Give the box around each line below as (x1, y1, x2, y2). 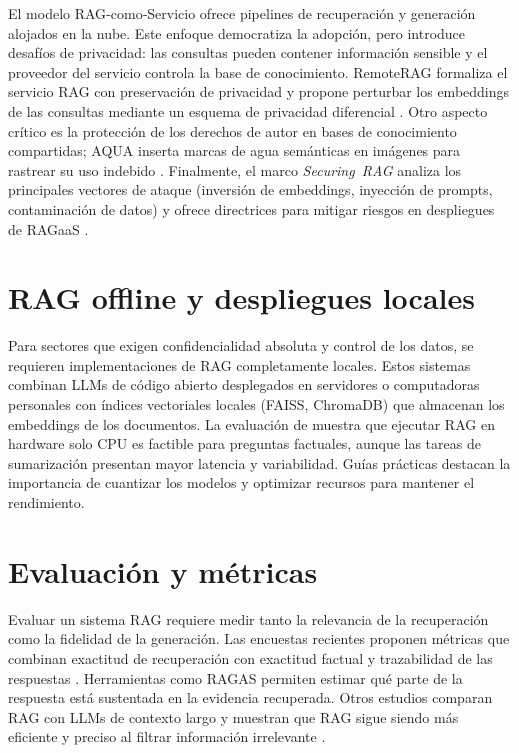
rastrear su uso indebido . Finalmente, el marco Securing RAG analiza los (8, 159, 462, 180)
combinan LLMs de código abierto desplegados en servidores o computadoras (8, 374, 480, 395)
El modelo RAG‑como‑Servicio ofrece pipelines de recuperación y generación (8, 3, 476, 23)
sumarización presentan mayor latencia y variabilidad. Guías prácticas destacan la (8, 452, 511, 473)
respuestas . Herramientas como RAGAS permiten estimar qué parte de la (8, 667, 463, 688)
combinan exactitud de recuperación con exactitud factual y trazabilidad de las (8, 647, 493, 668)
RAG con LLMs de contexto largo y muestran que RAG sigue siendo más (8, 706, 459, 727)
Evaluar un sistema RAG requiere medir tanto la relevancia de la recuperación (8, 608, 489, 629)
